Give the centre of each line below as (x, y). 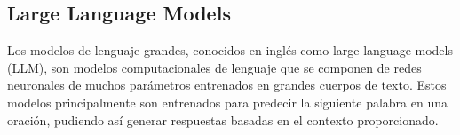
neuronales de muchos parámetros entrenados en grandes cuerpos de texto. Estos (227, 85)
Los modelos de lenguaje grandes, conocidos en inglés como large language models (230, 50)
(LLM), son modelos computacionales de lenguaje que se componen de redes (214, 67)
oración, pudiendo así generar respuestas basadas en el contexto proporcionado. (223, 119)
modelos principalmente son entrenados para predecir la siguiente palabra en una (228, 102)
